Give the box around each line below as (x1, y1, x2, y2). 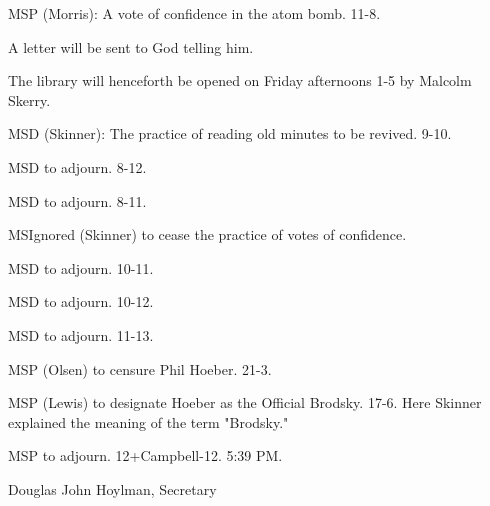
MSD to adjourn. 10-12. (8, 291, 154, 312)
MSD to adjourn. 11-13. (8, 324, 154, 345)
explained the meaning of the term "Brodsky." (8, 411, 289, 432)
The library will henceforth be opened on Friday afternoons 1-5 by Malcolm (8, 70, 472, 91)
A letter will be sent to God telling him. (8, 36, 254, 57)
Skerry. (8, 89, 51, 110)
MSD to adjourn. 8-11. (8, 190, 147, 211)
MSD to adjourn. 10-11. (8, 257, 154, 278)
